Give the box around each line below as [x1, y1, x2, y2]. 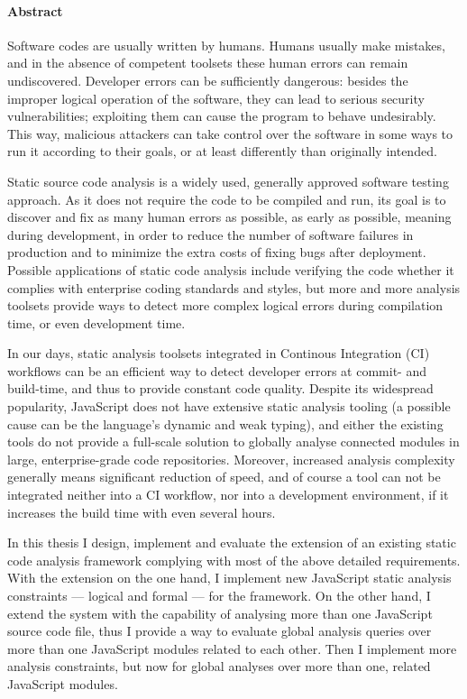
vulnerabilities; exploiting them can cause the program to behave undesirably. [7, 106, 436, 125]
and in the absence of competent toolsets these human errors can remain [7, 53, 408, 72]
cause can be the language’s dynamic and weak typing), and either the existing [7, 414, 444, 433]
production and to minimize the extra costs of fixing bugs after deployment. [7, 243, 426, 262]
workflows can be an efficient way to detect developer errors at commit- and [7, 361, 426, 380]
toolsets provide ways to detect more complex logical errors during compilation [7, 296, 444, 315]
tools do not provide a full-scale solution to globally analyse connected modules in [7, 432, 460, 451]
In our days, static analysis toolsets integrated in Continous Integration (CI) [7, 344, 430, 363]
